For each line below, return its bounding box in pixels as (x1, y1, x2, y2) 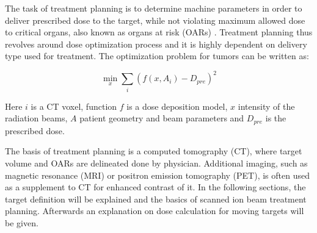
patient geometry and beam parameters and (79, 112, 244, 124)
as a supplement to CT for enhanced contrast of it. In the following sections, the (5, 181, 306, 193)
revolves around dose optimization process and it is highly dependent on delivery (5, 37, 307, 50)
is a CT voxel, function (31, 99, 117, 112)
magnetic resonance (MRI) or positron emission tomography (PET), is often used (5, 168, 310, 181)
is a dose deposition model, (126, 99, 228, 112)
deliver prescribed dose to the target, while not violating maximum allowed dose (5, 13, 305, 26)
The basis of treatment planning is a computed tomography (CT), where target (5, 145, 302, 157)
